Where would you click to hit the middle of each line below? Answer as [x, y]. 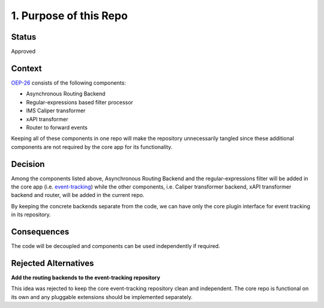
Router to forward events [57, 127]
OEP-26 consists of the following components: [68, 83]
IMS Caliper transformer [56, 110]
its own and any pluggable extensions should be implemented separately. [102, 297]
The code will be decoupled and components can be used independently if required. [115, 246]
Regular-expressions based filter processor [79, 102]
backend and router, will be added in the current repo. [78, 195]
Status [24, 37]
